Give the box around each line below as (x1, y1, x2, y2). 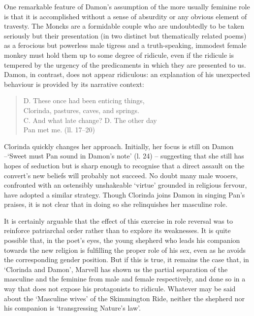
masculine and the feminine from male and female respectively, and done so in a (4, 274, 246, 284)
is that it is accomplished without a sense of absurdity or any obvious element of (4, 11, 247, 21)
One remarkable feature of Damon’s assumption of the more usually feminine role (4, 1, 250, 11)
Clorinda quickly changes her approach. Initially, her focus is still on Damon (4, 141, 234, 151)
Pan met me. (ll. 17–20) (23, 124, 95, 135)
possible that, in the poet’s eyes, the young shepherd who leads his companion (4, 235, 240, 245)
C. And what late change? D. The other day (23, 115, 157, 125)
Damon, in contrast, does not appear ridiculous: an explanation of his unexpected (4, 69, 251, 79)
